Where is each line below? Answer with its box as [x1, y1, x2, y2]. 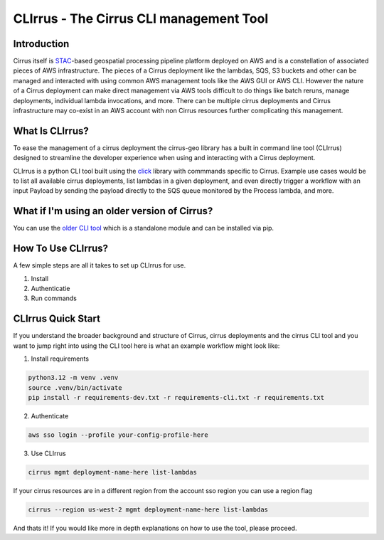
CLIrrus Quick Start [13, 313, 101, 325]
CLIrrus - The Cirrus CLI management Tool [13, 11, 269, 26]
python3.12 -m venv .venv [28, 374, 119, 382]
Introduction [13, 38, 70, 50]
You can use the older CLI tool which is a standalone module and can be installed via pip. [13, 224, 274, 233]
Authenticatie [31, 285, 70, 293]
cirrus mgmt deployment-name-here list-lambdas [28, 468, 197, 476]
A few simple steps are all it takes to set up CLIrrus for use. [13, 261, 186, 270]
